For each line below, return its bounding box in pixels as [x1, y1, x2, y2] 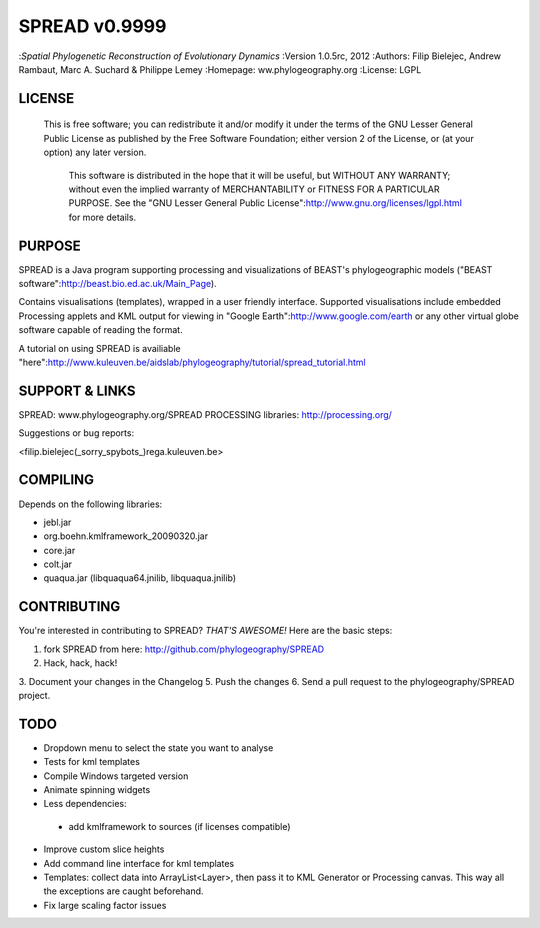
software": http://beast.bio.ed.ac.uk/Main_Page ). [18, 277, 217, 289]
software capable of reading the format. [18, 324, 184, 336]
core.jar [43, 544, 76, 556]
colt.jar [43, 558, 73, 570]
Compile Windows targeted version [43, 770, 189, 782]
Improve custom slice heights [43, 843, 165, 855]
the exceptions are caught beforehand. [43, 885, 204, 897]
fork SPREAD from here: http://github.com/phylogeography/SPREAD [43, 643, 325, 655]
